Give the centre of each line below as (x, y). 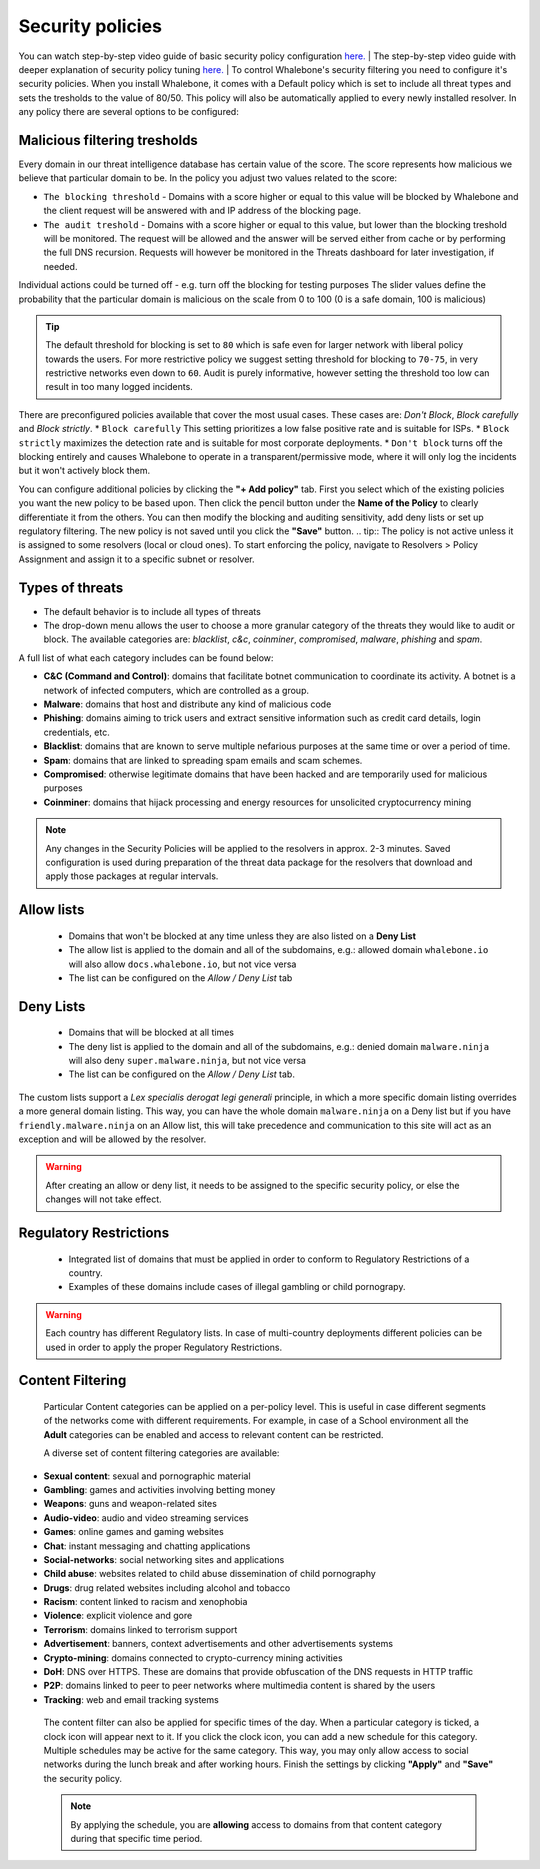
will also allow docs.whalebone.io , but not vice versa (182, 964)
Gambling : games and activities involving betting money (159, 1489)
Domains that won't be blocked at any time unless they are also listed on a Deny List (242, 936)
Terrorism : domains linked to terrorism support (140, 1629)
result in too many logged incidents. (119, 387)
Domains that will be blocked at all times (151, 1032)
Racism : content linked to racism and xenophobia (145, 1602)
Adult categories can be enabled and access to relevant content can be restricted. (213, 1434)
